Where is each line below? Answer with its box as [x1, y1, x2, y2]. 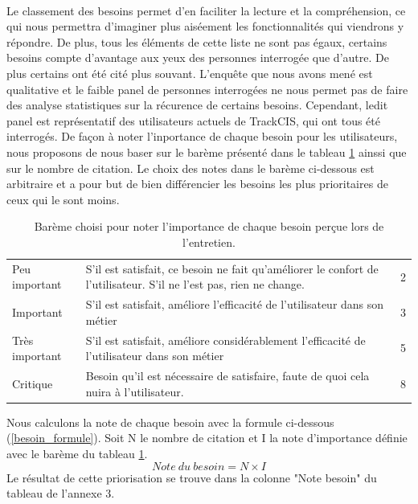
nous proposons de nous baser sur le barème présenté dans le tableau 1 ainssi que [6, 143, 407, 160]
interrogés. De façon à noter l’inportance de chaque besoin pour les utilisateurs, [6, 128, 398, 145]
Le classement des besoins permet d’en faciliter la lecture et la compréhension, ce [6, 2, 406, 18]
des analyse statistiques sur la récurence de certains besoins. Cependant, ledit [6, 96, 388, 113]
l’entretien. [182, 233, 236, 250]
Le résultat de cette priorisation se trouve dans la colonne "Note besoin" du [6, 469, 377, 486]
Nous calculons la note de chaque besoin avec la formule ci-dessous [6, 413, 334, 430]
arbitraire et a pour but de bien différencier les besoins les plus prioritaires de [6, 175, 388, 192]
